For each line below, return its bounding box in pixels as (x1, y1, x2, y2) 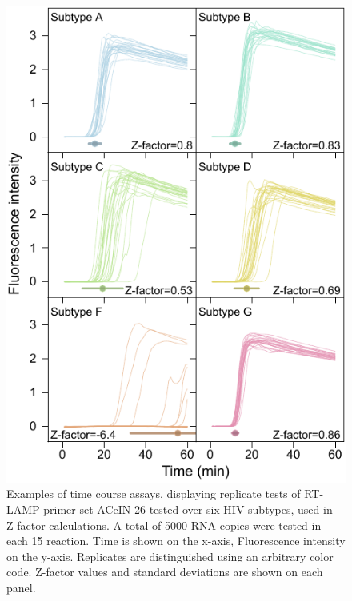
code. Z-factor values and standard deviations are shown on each (6, 563, 323, 580)
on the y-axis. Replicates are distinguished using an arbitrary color (6, 547, 334, 564)
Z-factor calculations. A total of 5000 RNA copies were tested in (6, 516, 322, 533)
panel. (6, 579, 36, 595)
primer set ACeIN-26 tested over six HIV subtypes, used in (43, 501, 333, 518)
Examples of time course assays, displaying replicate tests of (6, 485, 301, 502)
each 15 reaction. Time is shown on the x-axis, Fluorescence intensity (6, 532, 346, 549)
